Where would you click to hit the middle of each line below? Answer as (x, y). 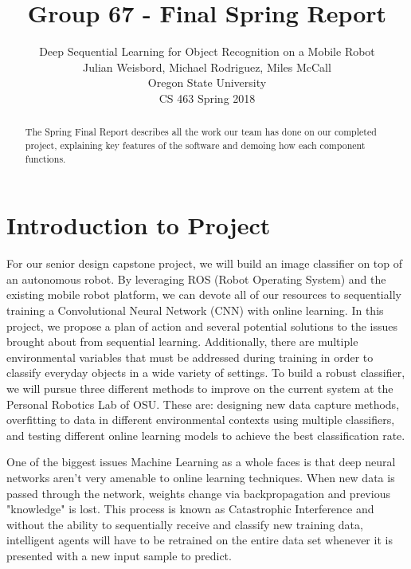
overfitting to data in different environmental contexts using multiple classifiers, (201, 420)
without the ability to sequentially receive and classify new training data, (185, 524)
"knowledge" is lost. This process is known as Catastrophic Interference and (190, 509)
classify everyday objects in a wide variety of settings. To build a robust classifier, (206, 373)
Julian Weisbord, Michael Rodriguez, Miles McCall (207, 67)
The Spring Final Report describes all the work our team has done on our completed (201, 132)
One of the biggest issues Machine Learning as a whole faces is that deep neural (201, 462)
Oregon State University (207, 82)
